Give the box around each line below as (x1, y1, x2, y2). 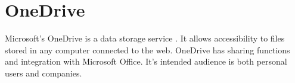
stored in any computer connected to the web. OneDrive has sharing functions (5, 43, 290, 56)
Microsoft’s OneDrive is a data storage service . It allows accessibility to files (5, 32, 285, 44)
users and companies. (5, 66, 82, 79)
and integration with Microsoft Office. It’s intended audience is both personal (5, 55, 287, 68)
